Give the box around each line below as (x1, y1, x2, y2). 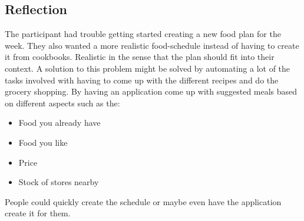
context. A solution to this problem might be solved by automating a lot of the (5, 62, 290, 74)
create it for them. (5, 207, 71, 219)
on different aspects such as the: (5, 96, 120, 109)
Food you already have (18, 116, 101, 129)
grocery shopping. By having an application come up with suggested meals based (5, 85, 298, 98)
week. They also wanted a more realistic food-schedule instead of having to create (5, 39, 299, 51)
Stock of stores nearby (18, 176, 99, 188)
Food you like (18, 136, 68, 148)
